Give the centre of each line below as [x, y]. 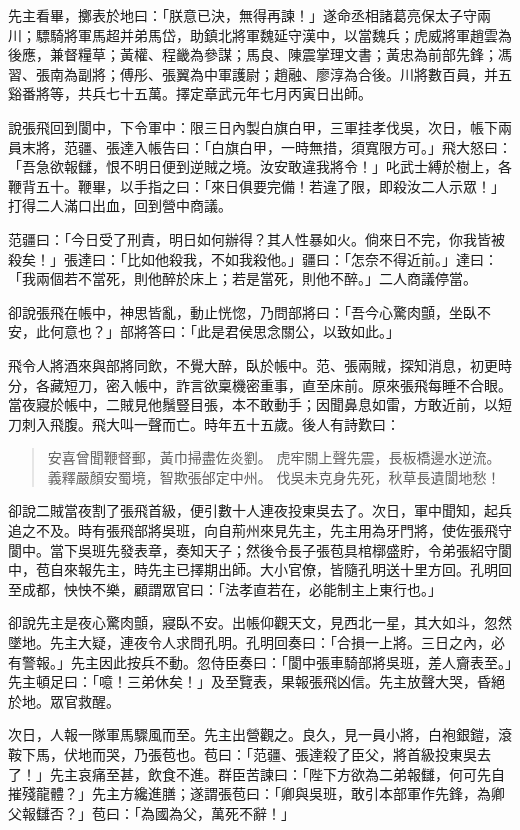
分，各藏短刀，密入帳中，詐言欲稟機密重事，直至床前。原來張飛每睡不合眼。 [260, 384]
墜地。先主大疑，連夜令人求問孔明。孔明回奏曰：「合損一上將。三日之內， [249, 642]
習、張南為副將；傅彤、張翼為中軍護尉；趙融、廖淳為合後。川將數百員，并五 [260, 73]
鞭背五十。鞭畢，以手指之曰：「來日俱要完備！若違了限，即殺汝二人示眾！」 [256, 185]
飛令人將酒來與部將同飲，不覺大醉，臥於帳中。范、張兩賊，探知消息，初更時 [260, 364]
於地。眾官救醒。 [64, 700]
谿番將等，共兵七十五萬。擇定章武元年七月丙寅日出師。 [190, 93]
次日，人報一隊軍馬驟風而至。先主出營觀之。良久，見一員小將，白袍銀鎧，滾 [260, 734]
